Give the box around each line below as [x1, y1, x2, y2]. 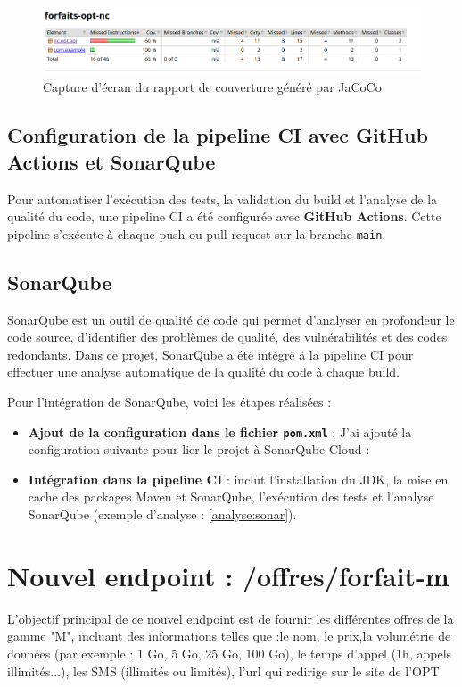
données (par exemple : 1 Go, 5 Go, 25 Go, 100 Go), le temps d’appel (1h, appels [7, 643, 452, 662]
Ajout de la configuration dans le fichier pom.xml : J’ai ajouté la [28, 422, 412, 441]
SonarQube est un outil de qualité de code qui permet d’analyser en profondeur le [7, 310, 455, 328]
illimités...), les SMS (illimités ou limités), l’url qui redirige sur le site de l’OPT [7, 661, 440, 680]
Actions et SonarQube [7, 147, 216, 175]
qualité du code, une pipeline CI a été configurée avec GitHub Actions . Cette [7, 207, 441, 226]
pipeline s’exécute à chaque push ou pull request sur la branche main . [7, 224, 386, 243]
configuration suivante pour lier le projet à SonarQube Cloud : [28, 440, 370, 459]
